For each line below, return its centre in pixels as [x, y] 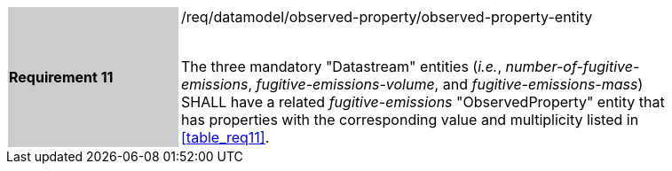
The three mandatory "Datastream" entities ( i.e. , [342, 66]
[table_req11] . [225, 137]
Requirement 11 [61, 77]
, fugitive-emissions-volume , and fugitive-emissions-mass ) [446, 84]
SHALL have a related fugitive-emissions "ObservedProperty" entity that [423, 102]
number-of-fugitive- [573, 66]
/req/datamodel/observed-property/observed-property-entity [387, 17]
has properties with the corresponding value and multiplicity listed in [410, 120]
